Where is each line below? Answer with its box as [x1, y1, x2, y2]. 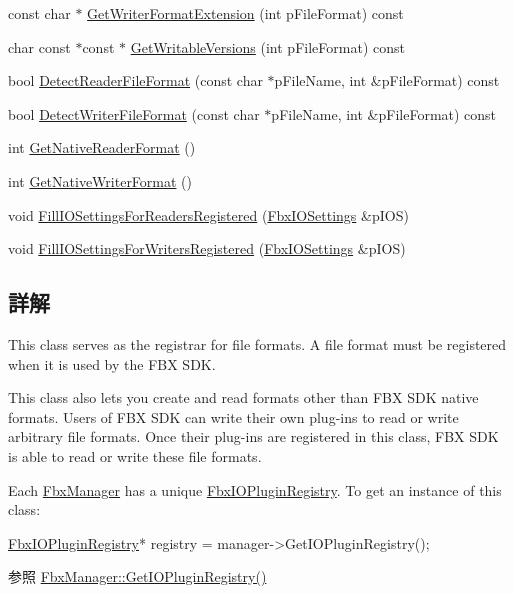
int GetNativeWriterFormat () [8, 170, 193, 191]
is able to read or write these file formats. [8, 445, 262, 466]
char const [8, 36, 71, 57]
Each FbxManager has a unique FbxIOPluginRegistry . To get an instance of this [8, 479, 502, 500]
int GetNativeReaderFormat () [8, 137, 196, 158]
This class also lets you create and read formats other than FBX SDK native [8, 387, 479, 408]
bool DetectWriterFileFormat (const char [8, 103, 260, 124]
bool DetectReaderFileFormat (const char [8, 70, 263, 91]
